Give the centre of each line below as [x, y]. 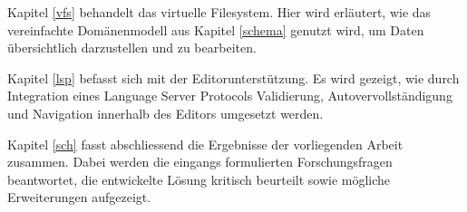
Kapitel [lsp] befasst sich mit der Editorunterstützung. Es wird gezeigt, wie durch [233, 77]
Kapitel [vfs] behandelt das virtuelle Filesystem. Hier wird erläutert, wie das [219, 12]
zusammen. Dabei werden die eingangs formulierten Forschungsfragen [200, 162]
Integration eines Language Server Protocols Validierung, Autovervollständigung [230, 96]
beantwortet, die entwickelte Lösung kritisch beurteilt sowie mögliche [199, 179]
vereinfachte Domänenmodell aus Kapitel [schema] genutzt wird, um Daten [216, 29]
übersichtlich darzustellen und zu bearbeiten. [132, 48]
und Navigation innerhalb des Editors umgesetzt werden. [165, 113]
